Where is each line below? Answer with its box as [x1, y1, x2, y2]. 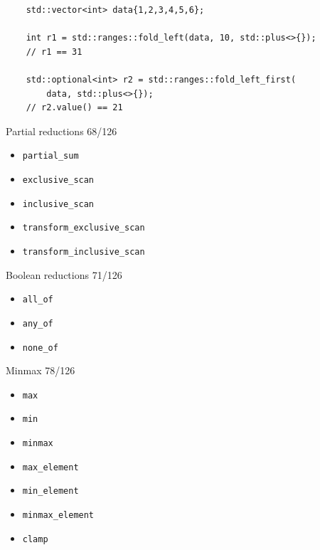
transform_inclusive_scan [22, 246, 145, 257]
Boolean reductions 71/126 [6, 267, 122, 282]
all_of [22, 295, 53, 305]
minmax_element [22, 510, 95, 521]
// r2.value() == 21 [26, 102, 123, 113]
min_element [22, 486, 79, 497]
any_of [22, 318, 53, 329]
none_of [22, 342, 58, 353]
